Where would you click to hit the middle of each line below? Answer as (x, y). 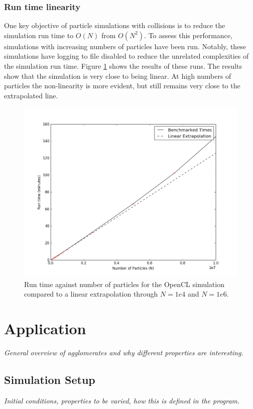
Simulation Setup (50, 380)
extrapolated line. (31, 95)
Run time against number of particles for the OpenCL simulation (124, 284)
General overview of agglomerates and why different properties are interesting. (124, 353)
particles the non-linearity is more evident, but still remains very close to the (122, 86)
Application (45, 328)
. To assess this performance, (188, 35)
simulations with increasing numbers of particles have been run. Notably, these (125, 46)
